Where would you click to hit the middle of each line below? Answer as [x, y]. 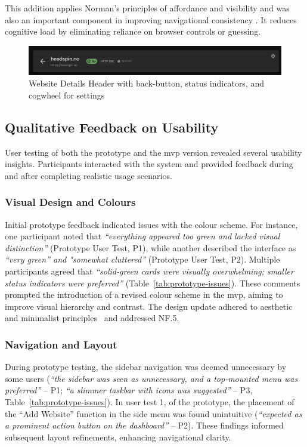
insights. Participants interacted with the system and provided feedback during [149, 164]
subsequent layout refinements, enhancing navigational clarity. [118, 437]
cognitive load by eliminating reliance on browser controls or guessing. [133, 31]
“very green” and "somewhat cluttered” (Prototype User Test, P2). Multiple [142, 259]
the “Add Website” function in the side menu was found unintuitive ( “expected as [153, 413]
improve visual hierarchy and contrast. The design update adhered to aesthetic [149, 306]
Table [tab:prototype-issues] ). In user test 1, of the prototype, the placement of [150, 401]
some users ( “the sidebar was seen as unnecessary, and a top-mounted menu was [151, 378]
